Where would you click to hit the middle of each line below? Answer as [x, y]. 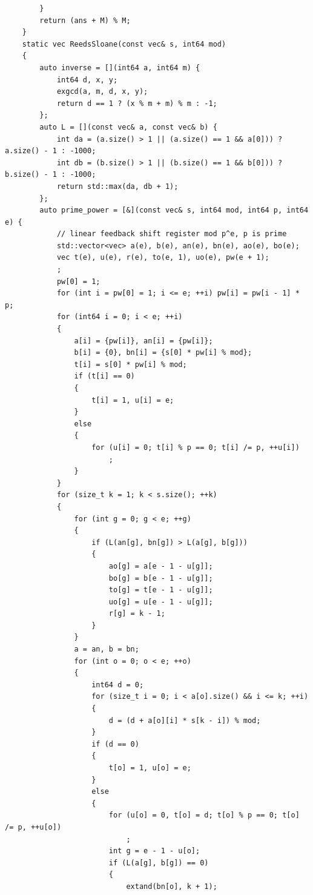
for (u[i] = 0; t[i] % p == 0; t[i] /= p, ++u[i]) [196, 447]
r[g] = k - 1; [137, 614]
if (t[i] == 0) [104, 376]
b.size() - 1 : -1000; [51, 175]
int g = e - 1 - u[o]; [154, 851]
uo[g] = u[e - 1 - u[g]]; [161, 602]
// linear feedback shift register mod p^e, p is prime [172, 234]
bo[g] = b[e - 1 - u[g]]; [161, 578]
